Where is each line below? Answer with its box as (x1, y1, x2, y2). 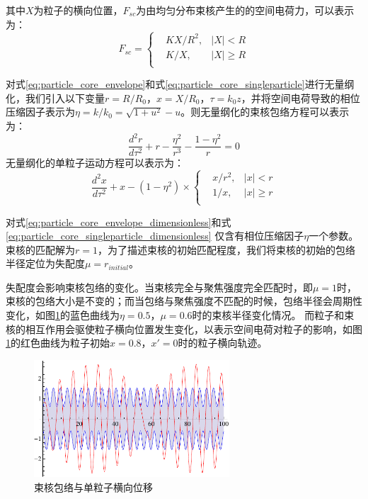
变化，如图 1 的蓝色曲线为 (6, 308, 120, 323)
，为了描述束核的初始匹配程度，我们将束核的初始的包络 (97, 242, 355, 257)
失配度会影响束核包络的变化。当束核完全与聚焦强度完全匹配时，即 (6, 279, 313, 294)
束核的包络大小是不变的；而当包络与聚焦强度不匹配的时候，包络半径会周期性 (6, 293, 362, 308)
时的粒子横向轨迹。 (178, 335, 268, 350)
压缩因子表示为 (6, 104, 75, 119)
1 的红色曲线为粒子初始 (6, 335, 110, 350)
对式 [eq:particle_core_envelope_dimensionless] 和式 (6, 214, 231, 229)
